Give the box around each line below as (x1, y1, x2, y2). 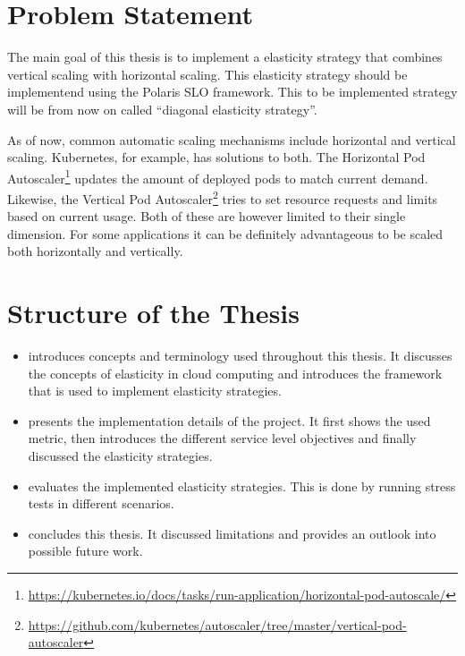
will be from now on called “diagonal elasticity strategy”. (7, 99, 317, 118)
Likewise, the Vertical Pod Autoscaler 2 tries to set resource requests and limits (7, 186, 438, 208)
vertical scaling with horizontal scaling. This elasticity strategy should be (7, 64, 408, 83)
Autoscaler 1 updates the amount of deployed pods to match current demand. (7, 166, 428, 187)
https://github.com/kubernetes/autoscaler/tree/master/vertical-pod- (28, 615, 407, 634)
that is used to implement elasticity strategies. (28, 381, 282, 400)
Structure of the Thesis (7, 294, 300, 331)
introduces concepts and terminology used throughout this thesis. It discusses (28, 346, 452, 365)
